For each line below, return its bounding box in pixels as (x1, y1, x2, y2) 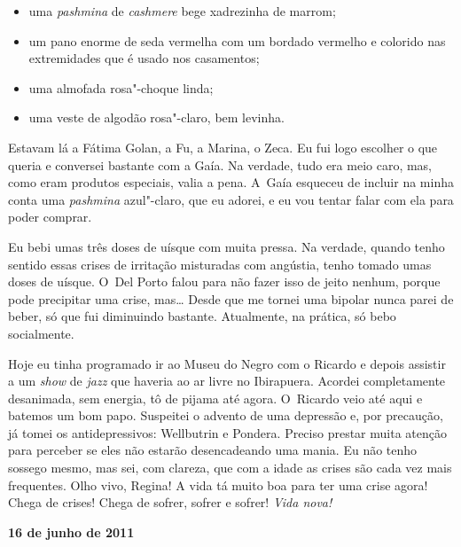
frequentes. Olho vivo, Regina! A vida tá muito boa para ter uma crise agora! (8, 475, 428, 494)
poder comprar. (8, 207, 92, 226)
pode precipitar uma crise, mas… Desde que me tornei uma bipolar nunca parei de (8, 289, 454, 308)
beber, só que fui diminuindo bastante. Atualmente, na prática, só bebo (8, 307, 396, 325)
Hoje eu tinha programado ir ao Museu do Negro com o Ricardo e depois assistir (8, 354, 446, 372)
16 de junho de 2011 (8, 522, 135, 541)
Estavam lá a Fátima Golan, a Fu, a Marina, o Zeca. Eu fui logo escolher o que (8, 137, 438, 156)
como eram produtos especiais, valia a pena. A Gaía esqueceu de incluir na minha (8, 173, 454, 191)
